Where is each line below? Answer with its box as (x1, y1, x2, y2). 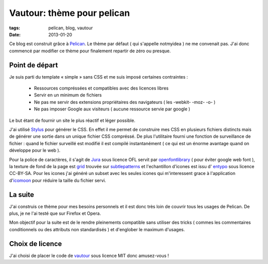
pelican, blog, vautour (48, 25, 93, 31)
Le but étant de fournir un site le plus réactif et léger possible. (9, 117, 135, 123)
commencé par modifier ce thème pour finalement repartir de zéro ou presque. (9, 48, 171, 54)
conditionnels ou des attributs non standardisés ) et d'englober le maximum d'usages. (9, 226, 185, 232)
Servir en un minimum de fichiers (34, 92, 102, 98)
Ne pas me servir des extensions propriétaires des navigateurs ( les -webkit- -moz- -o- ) (34, 99, 216, 105)
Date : (9, 31, 21, 37)
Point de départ (9, 61, 58, 69)
